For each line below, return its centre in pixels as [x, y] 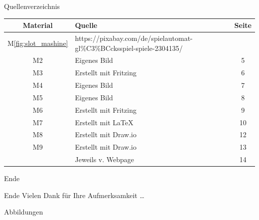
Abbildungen [24, 212]
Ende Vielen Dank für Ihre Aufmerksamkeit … [74, 195]
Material [38, 25]
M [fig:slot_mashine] [38, 43]
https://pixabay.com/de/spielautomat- [134, 38]
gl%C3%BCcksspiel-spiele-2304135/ [129, 48]
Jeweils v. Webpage [104, 159]
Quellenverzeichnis [32, 6]
